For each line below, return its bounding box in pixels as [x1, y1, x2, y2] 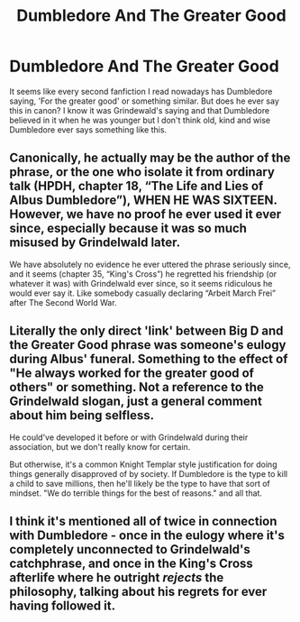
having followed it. [9, 598, 115, 613]
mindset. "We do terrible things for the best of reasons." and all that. [9, 488, 263, 499]
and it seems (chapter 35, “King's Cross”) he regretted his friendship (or [9, 268, 277, 279]
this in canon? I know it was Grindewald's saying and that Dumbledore [9, 105, 270, 115]
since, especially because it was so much [9, 221, 248, 236]
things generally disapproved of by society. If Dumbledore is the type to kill [9, 468, 288, 479]
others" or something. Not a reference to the [9, 380, 264, 395]
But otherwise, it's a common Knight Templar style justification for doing [9, 459, 277, 470]
